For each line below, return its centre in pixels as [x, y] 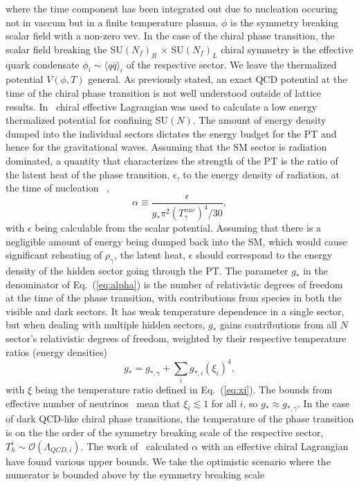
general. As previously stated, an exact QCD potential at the [218, 79]
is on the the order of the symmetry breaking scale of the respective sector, [165, 432]
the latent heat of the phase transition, [88, 174]
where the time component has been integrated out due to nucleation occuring [172, 8]
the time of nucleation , [58, 188]
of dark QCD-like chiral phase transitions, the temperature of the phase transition [180, 419]
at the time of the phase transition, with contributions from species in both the [174, 298]
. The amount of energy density [259, 120]
